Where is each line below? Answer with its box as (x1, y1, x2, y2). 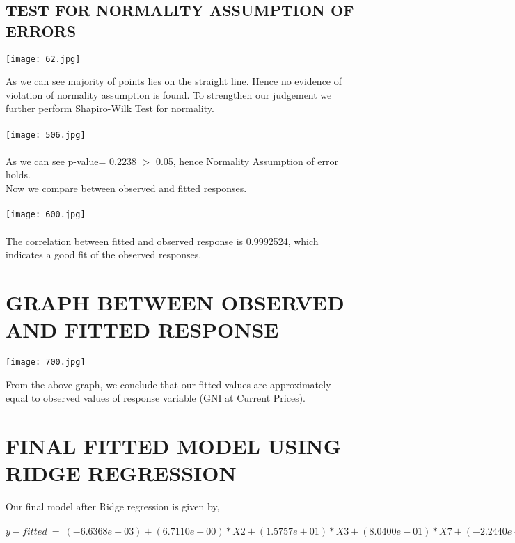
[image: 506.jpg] (6, 129, 86, 140)
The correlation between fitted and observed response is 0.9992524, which (6, 233, 319, 248)
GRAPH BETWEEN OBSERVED (6, 288, 344, 316)
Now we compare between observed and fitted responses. (6, 181, 247, 196)
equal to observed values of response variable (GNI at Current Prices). (6, 391, 306, 405)
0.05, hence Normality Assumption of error (155, 153, 338, 168)
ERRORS (6, 19, 77, 41)
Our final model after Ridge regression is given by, (6, 499, 220, 514)
